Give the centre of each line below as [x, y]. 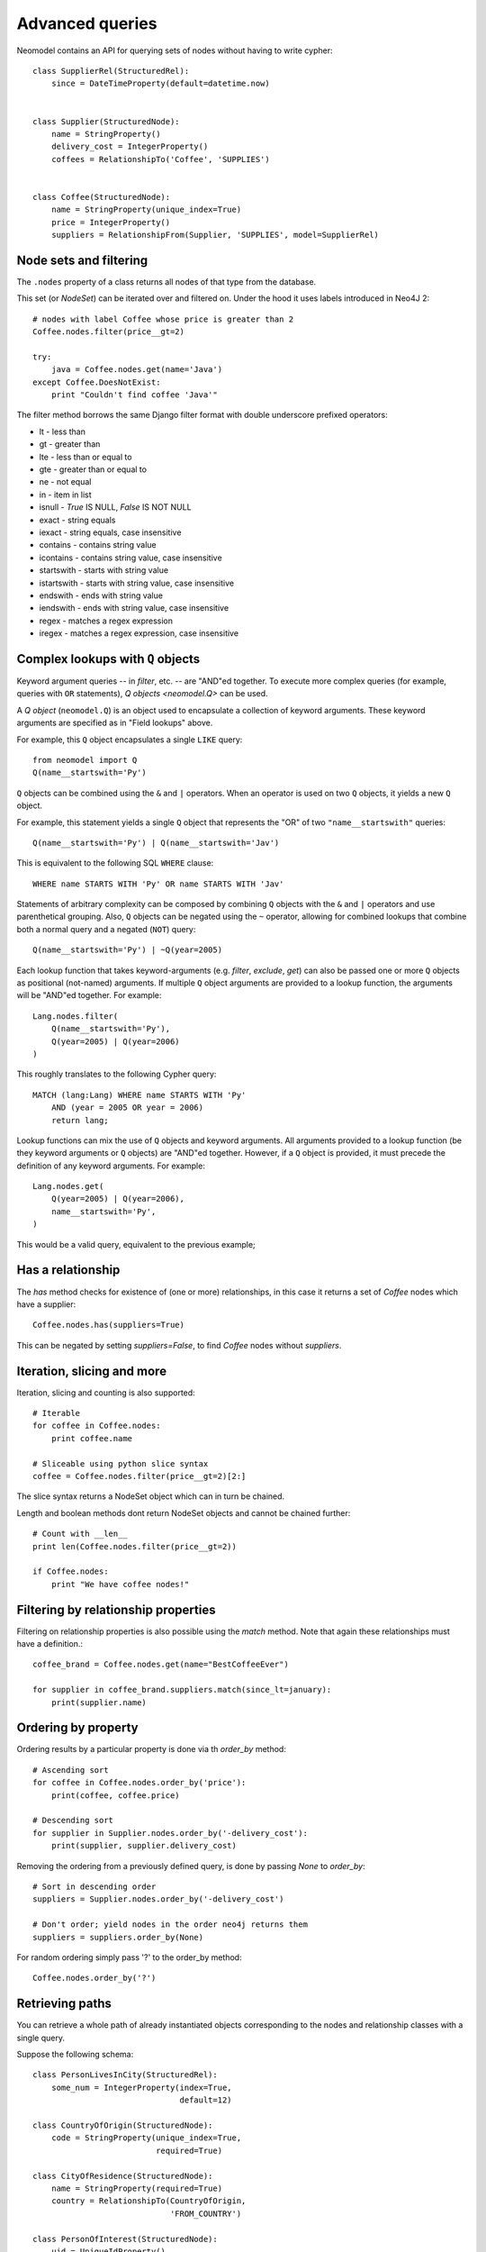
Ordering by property [77, 1728]
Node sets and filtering [82, 260]
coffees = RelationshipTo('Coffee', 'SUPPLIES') [160, 159]
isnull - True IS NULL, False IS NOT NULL [116, 507]
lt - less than [62, 431]
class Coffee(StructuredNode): [102, 197]
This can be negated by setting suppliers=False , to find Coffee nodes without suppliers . [179, 1345]
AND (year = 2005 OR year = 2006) [127, 1108]
